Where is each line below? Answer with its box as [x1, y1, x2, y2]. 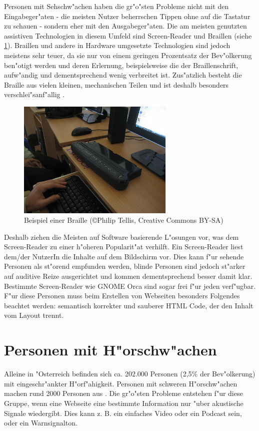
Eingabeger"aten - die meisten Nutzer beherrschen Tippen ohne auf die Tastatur [4, 11, 250, 21]
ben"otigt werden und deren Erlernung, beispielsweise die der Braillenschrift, [4, 60, 238, 70]
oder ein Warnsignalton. [4, 417, 77, 428]
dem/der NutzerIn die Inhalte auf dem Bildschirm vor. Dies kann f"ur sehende [4, 251, 244, 261]
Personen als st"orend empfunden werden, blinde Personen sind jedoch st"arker [4, 261, 245, 271]
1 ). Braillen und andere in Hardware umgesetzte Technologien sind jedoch [4, 40, 230, 51]
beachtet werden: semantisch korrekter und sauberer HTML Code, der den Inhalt [4, 300, 253, 310]
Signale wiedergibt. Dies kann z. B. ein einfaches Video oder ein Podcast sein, [4, 407, 242, 418]
